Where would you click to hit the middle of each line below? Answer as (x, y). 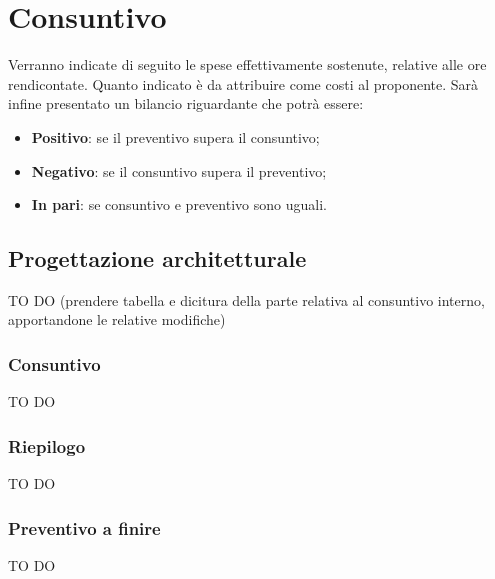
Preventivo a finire (84, 527)
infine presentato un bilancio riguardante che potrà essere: (186, 103)
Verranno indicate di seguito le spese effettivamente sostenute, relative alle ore (247, 64)
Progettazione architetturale (157, 258)
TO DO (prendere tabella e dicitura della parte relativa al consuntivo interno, (246, 299)
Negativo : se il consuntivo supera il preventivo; (179, 170)
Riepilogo (47, 445)
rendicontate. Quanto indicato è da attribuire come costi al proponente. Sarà (243, 83)
